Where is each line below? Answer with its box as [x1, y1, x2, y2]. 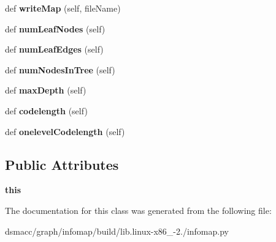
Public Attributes [5, 155, 119, 174]
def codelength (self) [5, 104, 88, 117]
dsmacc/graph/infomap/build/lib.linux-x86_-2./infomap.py [5, 224, 229, 237]
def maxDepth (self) [5, 84, 86, 97]
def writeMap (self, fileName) [5, 2, 121, 14]
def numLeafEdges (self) [5, 43, 104, 56]
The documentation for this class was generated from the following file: [5, 204, 272, 216]
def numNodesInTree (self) [5, 63, 115, 76]
